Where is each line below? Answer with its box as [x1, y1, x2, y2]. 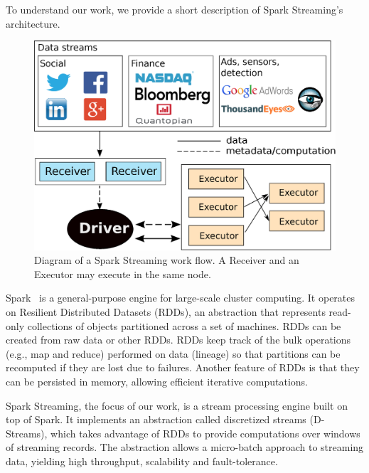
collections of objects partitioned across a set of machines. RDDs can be [27, 318, 341, 333]
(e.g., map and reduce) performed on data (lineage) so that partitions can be [6, 346, 341, 361]
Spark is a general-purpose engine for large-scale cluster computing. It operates [6, 290, 355, 305]
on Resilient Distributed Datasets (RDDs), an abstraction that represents [6, 304, 326, 319]
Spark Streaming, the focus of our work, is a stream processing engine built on [6, 398, 348, 413]
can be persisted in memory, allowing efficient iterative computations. [6, 373, 308, 388]
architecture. [6, 16, 60, 31]
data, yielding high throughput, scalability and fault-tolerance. [6, 453, 278, 468]
